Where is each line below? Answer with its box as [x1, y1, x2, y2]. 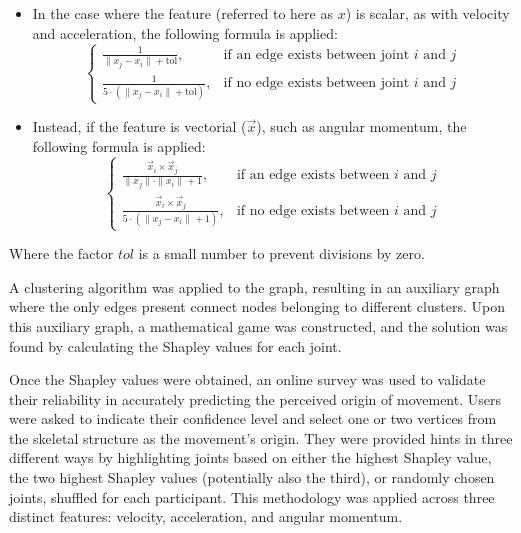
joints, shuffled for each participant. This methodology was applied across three [9, 486, 495, 507]
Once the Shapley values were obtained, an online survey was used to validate [9, 369, 486, 390]
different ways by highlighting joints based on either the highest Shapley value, [9, 447, 492, 468]
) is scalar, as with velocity [345, 3, 510, 23]
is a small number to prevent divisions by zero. [138, 243, 425, 264]
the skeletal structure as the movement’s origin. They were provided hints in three [9, 427, 513, 448]
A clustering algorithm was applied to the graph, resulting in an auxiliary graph [9, 276, 500, 297]
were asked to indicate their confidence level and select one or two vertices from [9, 408, 497, 429]
